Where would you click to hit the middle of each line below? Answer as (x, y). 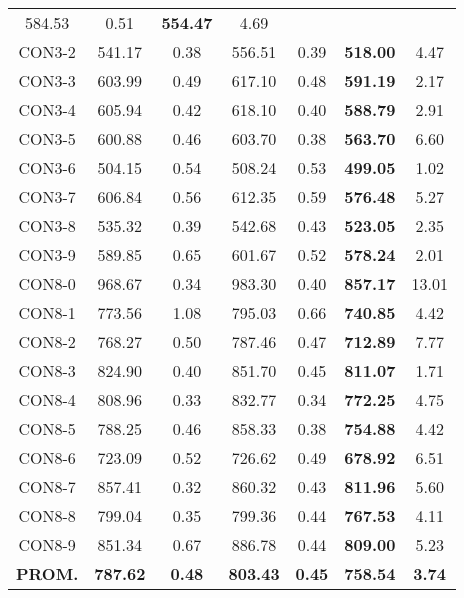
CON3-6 (47, 167)
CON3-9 (47, 254)
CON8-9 (47, 544)
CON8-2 (47, 341)
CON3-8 (47, 225)
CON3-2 (47, 51)
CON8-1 (47, 312)
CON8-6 (47, 457)
